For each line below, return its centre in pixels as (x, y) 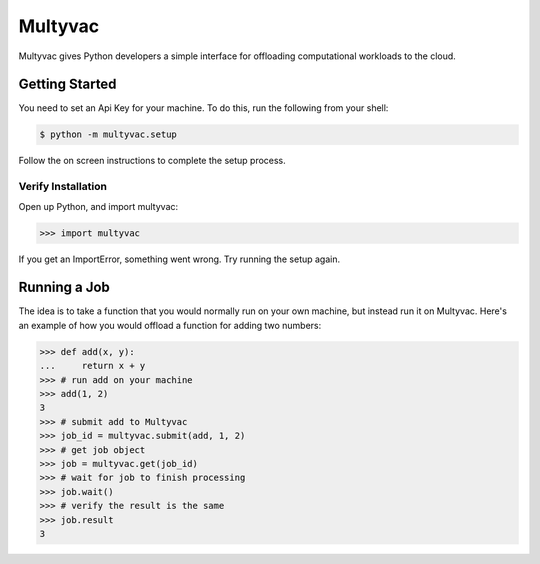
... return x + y (92, 366)
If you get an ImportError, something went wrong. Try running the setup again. (179, 259)
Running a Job (64, 287)
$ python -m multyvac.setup (108, 134)
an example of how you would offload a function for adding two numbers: (170, 325)
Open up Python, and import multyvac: (98, 206)
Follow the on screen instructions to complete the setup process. (152, 161)
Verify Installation (62, 187)
